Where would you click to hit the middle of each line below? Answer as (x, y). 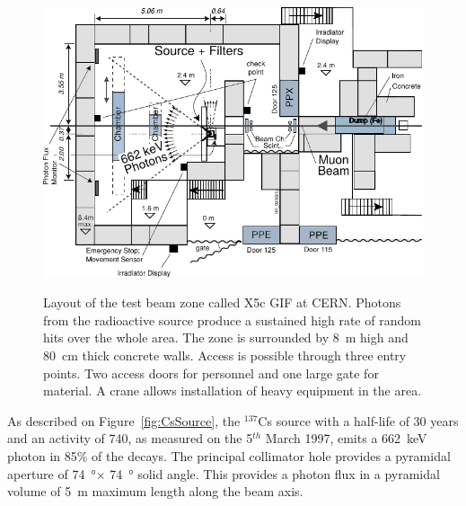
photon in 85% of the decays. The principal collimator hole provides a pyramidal (229, 455)
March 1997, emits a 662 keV (346, 438)
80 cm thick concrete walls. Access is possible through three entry (225, 355)
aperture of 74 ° (52, 473)
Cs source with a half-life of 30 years (358, 420)
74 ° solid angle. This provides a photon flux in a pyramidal (275, 473)
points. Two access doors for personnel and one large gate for (211, 373)
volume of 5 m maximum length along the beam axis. (155, 491)
